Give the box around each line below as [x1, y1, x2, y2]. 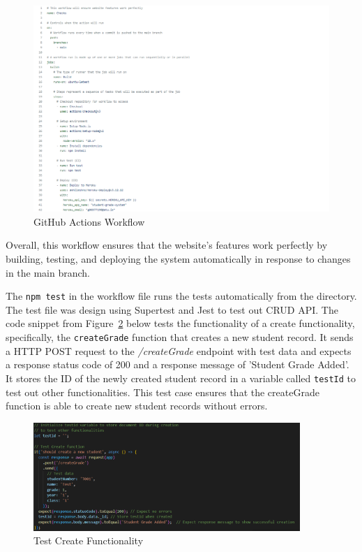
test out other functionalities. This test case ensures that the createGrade [6, 384, 319, 399]
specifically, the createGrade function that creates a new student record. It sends [6, 330, 354, 344]
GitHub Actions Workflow [33, 214, 145, 228]
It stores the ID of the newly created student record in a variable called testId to [6, 370, 356, 385]
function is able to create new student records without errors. [6, 398, 268, 413]
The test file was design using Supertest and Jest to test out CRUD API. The [6, 302, 338, 317]
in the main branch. [6, 265, 91, 279]
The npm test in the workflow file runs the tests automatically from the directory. [6, 289, 357, 303]
